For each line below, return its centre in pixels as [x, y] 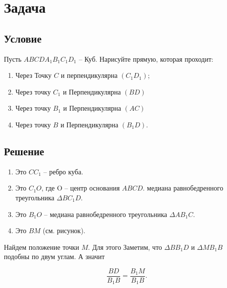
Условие [23, 38]
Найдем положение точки [42, 247]
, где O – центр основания [81, 188]
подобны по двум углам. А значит [54, 256]
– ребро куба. [63, 171]
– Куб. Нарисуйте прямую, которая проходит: [146, 59]
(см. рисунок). [64, 230]
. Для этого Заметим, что [125, 247]
